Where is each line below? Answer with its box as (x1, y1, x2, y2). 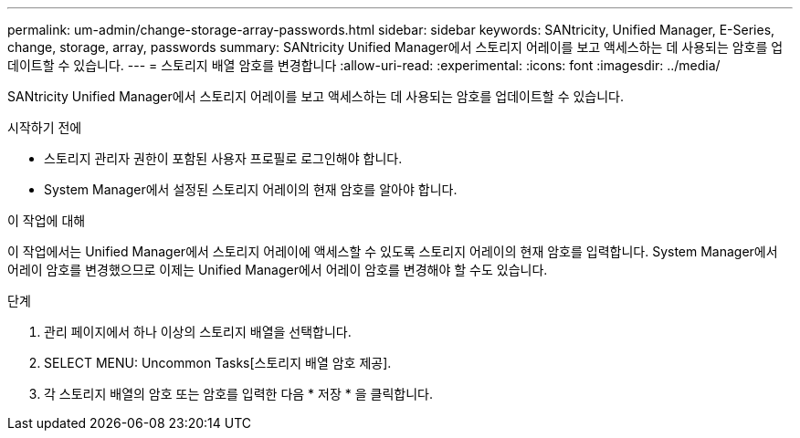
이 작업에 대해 (7, 213, 86, 228)
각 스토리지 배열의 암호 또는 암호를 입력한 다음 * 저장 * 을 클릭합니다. (44, 386, 433, 401)
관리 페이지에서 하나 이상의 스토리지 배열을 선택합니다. (44, 324, 352, 339)
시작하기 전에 (7, 120, 82, 135)
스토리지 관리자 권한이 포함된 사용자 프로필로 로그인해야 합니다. (44, 151, 403, 166)
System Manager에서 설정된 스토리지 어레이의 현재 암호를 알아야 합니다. (44, 182, 458, 197)
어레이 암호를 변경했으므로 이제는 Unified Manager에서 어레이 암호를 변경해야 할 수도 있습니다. (7, 262, 548, 277)
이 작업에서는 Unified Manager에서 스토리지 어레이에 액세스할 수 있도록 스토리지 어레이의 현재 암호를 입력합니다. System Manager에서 (7, 244, 778, 259)
